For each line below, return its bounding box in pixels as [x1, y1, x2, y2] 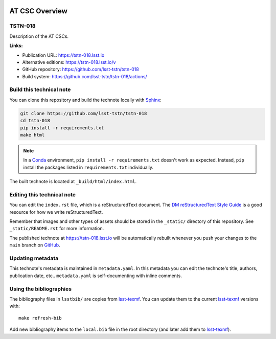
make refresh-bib [18, 315, 62, 321]
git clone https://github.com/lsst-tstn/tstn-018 [20, 110, 147, 116]
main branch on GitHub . [9, 242, 61, 248]
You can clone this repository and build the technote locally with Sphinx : [9, 97, 162, 103]
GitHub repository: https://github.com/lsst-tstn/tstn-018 [22, 66, 139, 73]
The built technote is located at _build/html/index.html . [9, 178, 137, 185]
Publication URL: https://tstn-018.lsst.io [22, 52, 105, 58]
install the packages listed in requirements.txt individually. [23, 164, 153, 170]
